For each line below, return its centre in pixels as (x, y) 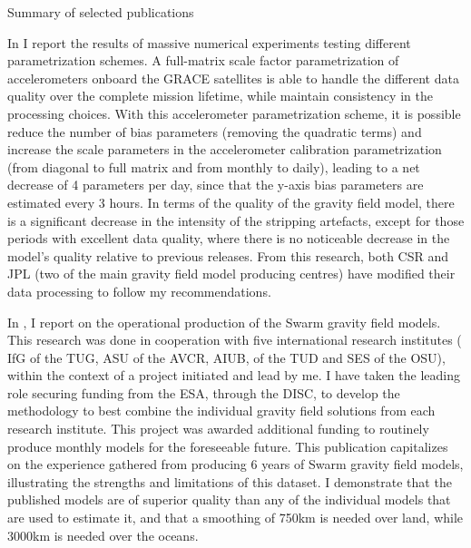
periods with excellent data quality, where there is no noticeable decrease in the (229, 238)
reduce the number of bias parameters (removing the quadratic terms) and (215, 131)
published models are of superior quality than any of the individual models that (229, 499)
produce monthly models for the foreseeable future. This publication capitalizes (228, 446)
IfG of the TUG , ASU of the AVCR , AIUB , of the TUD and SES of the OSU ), (226, 357)
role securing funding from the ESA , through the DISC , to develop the (204, 392)
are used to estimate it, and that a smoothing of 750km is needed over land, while (235, 518)
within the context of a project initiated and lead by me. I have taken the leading (234, 375)
